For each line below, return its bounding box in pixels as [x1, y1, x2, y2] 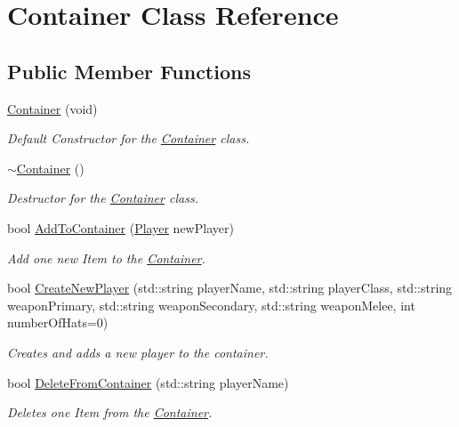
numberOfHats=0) [7, 313, 109, 332]
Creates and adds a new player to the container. [7, 342, 269, 361]
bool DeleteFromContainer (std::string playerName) [7, 373, 289, 391]
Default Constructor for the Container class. [7, 129, 250, 148]
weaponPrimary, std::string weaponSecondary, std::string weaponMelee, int [7, 295, 415, 314]
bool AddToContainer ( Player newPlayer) [7, 218, 234, 237]
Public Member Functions [7, 57, 251, 85]
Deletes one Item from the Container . [7, 403, 213, 422]
